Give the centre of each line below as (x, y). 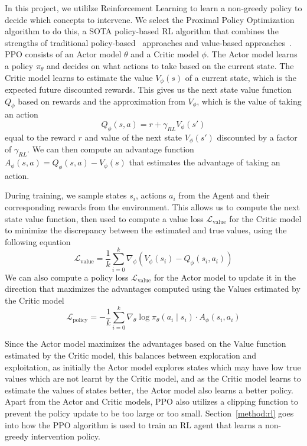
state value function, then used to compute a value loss (104, 218)
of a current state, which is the (241, 77)
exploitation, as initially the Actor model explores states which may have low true (153, 367)
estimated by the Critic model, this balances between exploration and (131, 355)
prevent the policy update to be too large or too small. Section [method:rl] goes (149, 413)
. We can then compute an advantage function (111, 149)
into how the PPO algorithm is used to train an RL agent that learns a (134, 424)
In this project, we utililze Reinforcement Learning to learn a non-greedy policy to (153, 8)
